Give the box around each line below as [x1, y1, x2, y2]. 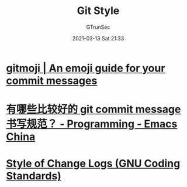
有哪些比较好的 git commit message [6, 103, 181, 116]
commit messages [6, 74, 98, 87]
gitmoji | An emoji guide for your [6, 62, 165, 74]
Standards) [6, 169, 61, 183]
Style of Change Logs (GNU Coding [6, 157, 181, 171]
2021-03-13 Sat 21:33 [72, 35, 124, 42]
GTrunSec [86, 23, 110, 30]
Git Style [77, 4, 120, 18]
